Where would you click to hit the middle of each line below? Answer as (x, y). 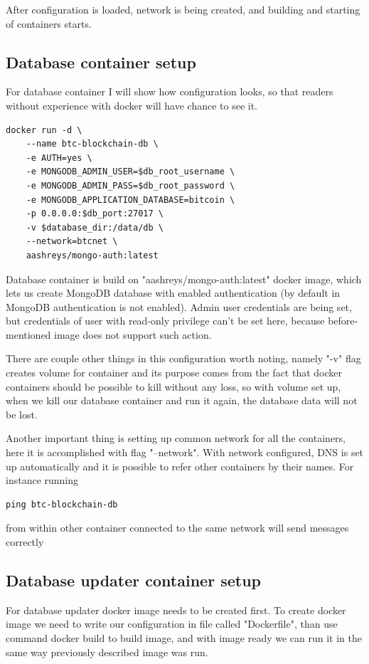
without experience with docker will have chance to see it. (132, 105)
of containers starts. (49, 23)
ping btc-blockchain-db (62, 504)
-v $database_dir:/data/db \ (95, 227)
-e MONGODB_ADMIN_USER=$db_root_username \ (130, 172)
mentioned (28, 334)
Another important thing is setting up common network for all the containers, (176, 438)
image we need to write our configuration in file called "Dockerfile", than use (172, 624)
